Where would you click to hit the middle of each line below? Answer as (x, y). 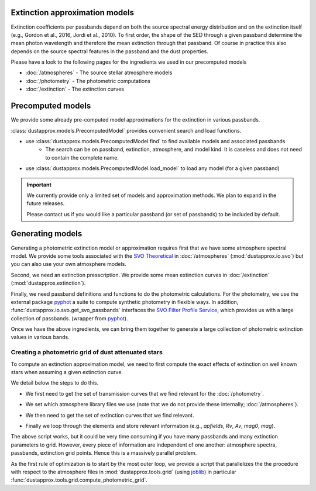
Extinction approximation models (73, 13)
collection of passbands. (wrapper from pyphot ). (69, 318)
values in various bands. (40, 337)
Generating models (47, 234)
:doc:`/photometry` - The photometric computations (88, 81)
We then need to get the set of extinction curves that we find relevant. (110, 415)
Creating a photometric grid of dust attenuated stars (87, 352)
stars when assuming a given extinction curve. (67, 372)
